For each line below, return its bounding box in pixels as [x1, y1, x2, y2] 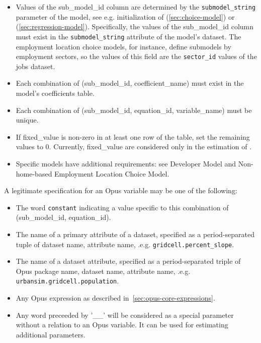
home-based [16, 168, 52, 179]
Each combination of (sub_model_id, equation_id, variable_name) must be [16, 104, 252, 115]
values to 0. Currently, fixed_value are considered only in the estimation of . [16, 141, 252, 152]
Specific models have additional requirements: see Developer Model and [16, 158, 236, 168]
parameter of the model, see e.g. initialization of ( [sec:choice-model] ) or [16, 11, 235, 22]
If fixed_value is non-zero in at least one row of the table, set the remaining [16, 131, 250, 142]
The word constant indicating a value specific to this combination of [16, 202, 229, 212]
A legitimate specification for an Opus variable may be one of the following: [4, 185, 237, 196]
